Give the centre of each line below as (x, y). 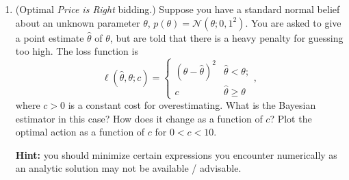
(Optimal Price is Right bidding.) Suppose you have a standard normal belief (178, 9)
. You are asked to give (293, 22)
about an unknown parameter (78, 22)
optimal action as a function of (80, 132)
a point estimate (50, 37)
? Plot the (291, 118)
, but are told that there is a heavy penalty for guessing (227, 37)
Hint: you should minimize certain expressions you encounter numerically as (176, 154)
